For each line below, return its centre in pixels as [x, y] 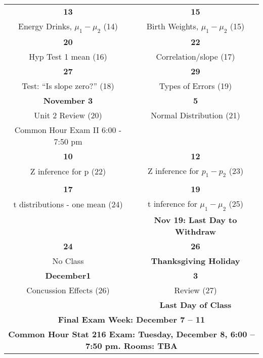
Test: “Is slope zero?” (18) [68, 86]
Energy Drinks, [45, 26]
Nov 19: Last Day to [195, 219]
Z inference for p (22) [68, 171]
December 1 [68, 275]
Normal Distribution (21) [195, 115]
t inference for [172, 204]
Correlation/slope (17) [195, 57]
